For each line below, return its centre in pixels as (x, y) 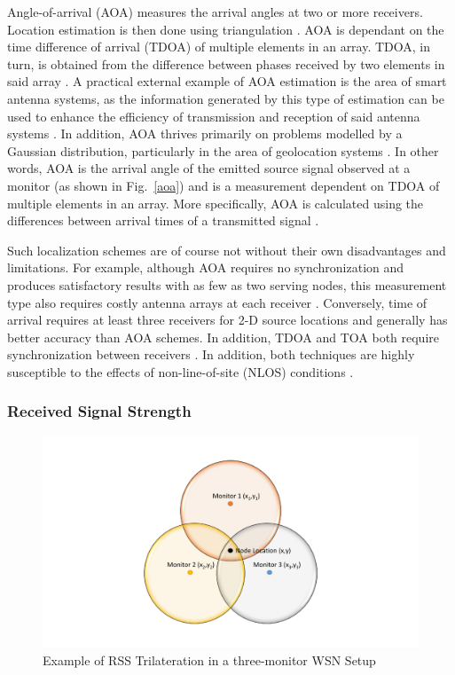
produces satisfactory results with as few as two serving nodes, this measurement (227, 284)
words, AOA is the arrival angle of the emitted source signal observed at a (209, 168)
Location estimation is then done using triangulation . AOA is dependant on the (226, 29)
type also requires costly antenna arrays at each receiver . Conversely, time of (217, 302)
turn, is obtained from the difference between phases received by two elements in (226, 63)
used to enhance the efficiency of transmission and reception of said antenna (214, 116)
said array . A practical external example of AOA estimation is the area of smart (227, 81)
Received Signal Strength (99, 411)
